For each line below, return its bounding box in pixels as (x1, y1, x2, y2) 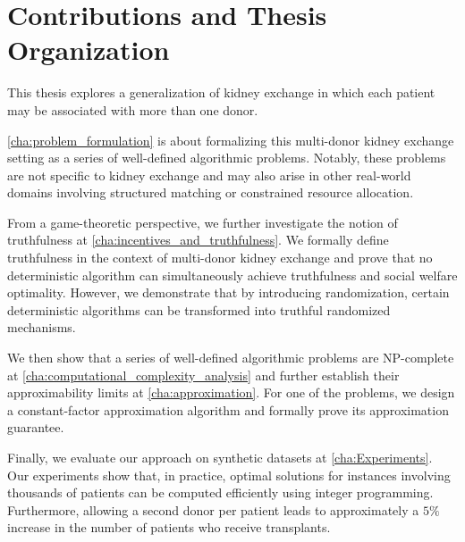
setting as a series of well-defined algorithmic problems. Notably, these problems (7, 148, 446, 167)
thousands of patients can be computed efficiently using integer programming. (7, 483, 434, 502)
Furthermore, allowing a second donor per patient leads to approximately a (7, 500, 419, 519)
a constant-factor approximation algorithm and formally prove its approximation (7, 400, 449, 419)
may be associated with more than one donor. (7, 100, 258, 119)
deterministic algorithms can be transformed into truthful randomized (7, 300, 391, 319)
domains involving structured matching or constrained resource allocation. (7, 183, 414, 202)
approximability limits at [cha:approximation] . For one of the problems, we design (7, 383, 455, 402)
